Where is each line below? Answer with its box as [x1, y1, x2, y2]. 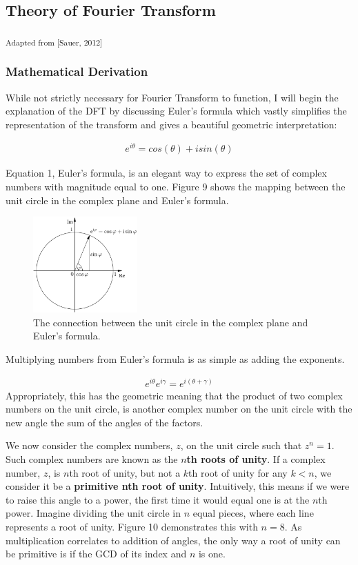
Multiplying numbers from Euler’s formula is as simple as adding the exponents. [6, 352, 345, 366]
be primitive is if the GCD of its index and [6, 546, 187, 561]
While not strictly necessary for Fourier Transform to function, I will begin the [6, 90, 339, 104]
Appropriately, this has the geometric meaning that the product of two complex [6, 388, 343, 402]
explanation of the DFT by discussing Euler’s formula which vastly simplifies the [6, 103, 347, 118]
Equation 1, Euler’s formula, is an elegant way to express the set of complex [6, 166, 327, 180]
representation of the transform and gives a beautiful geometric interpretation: [6, 117, 337, 131]
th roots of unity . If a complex [186, 452, 326, 466]
